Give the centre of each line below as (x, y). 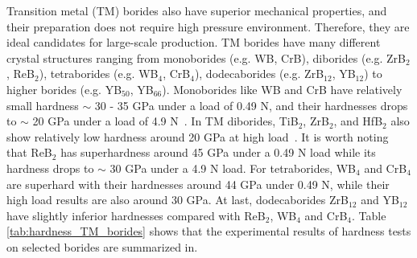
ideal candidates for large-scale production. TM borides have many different (194, 42)
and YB (380, 200)
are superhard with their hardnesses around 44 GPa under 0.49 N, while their (198, 184)
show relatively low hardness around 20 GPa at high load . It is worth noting (198, 136)
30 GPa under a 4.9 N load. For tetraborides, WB (233, 168)
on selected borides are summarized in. (102, 246)
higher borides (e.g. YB (64, 89)
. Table (369, 215)
